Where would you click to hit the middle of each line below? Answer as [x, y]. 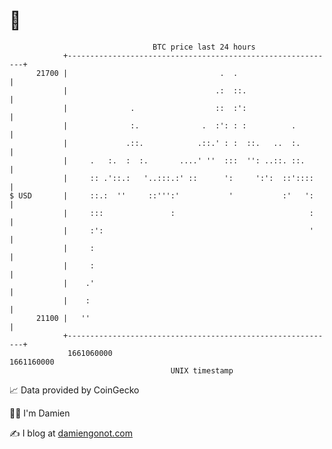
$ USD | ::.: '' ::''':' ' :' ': [161, 195]
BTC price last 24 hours [204, 47]
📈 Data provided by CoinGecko [74, 390]
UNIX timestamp [202, 370]
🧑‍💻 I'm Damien [40, 413]
